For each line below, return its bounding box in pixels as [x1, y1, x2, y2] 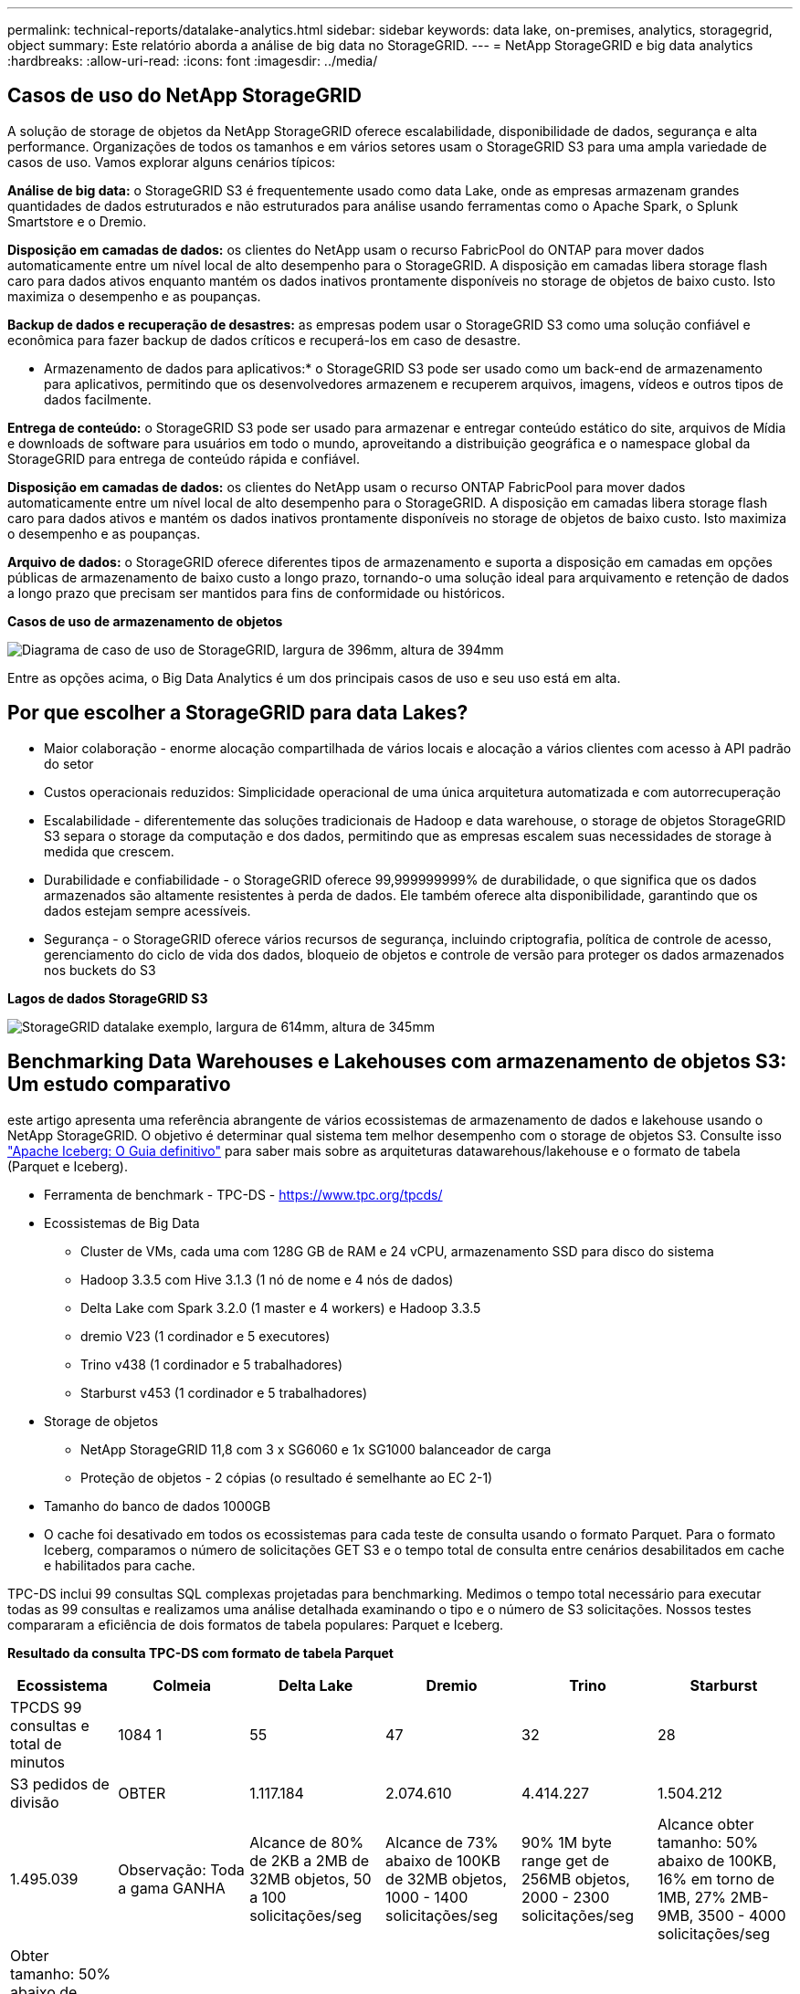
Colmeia [153, 1675, 212, 1695]
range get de [521, 1851, 610, 1870]
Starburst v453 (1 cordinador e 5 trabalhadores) [80, 1384, 368, 1401]
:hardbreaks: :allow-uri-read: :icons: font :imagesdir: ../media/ [7, 53, 378, 68]
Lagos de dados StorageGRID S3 [7, 990, 208, 1006]
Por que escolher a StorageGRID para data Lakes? [7, 701, 468, 725]
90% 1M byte [521, 1832, 612, 1852]
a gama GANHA [118, 1878, 226, 1897]
